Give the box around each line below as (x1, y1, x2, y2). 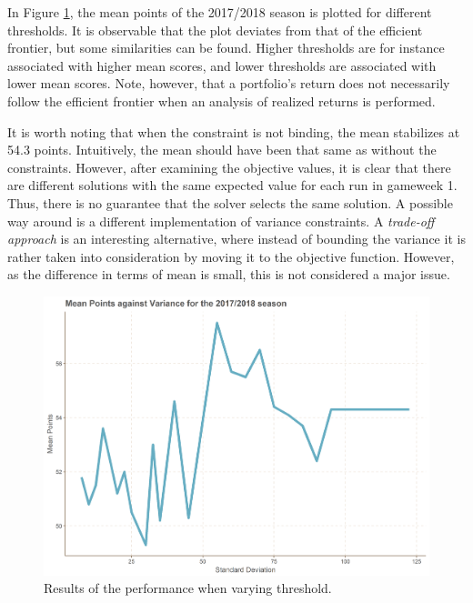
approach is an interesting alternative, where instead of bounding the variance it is (7, 229, 466, 248)
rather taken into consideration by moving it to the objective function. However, (7, 246, 455, 266)
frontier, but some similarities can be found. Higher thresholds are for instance (7, 38, 445, 57)
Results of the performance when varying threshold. (44, 578, 332, 598)
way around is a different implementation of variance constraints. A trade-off (7, 211, 435, 230)
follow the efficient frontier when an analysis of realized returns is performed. (7, 91, 436, 110)
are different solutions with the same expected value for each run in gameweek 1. (7, 176, 458, 195)
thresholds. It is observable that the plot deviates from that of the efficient (7, 20, 423, 39)
